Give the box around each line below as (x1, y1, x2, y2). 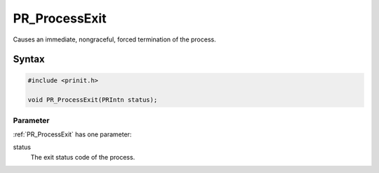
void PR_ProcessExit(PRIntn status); (27, 96, 158, 104)
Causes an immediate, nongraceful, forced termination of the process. (13, 35, 217, 44)
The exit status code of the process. (30, 153, 135, 161)
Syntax (13, 53, 45, 65)
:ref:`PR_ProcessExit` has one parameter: (13, 130, 132, 139)
